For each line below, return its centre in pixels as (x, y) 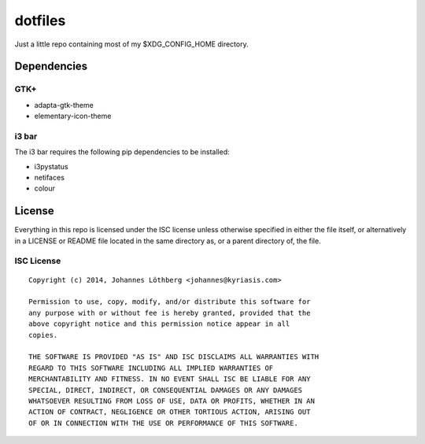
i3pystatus (51, 166)
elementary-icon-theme (73, 116)
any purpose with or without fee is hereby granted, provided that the (170, 313)
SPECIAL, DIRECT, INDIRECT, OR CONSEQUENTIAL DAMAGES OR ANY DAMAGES (166, 390)
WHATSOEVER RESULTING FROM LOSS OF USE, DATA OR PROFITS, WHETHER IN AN (172, 401)
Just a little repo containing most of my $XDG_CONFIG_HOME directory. (131, 44)
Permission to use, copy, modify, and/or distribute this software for (170, 302)
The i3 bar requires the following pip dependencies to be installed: (122, 152)
